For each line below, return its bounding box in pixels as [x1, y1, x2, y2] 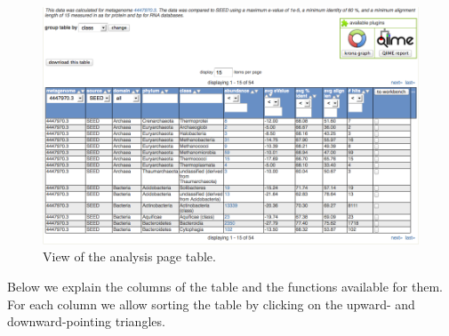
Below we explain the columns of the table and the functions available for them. [7, 276, 443, 295]
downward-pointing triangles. [7, 312, 165, 331]
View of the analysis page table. [43, 247, 216, 266]
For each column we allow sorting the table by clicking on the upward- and [7, 294, 415, 313]
